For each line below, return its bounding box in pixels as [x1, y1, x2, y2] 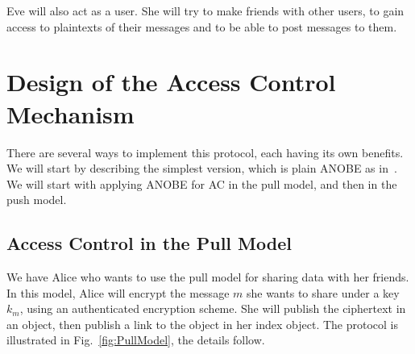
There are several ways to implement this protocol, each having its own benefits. [6, 144, 404, 160]
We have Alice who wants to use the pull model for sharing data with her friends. [6, 269, 409, 285]
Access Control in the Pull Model [6, 231, 292, 256]
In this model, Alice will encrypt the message [6, 284, 230, 301]
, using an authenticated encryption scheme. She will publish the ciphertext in [19, 300, 406, 317]
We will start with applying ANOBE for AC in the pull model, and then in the [6, 175, 397, 192]
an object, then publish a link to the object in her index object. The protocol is [6, 315, 398, 332]
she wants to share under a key [246, 284, 400, 301]
